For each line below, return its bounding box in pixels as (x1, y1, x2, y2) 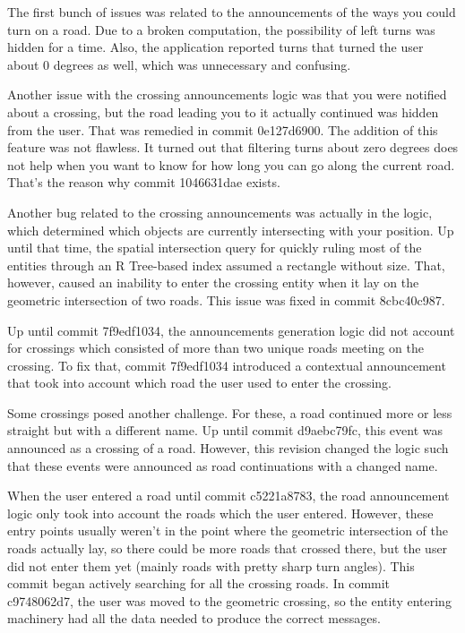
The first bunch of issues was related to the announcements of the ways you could (7, 3, 456, 21)
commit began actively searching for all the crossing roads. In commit (7, 574, 391, 593)
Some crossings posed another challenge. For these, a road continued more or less (7, 403, 452, 422)
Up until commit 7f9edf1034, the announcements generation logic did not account (7, 321, 455, 339)
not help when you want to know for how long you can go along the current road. (7, 155, 455, 174)
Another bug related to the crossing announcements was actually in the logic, (7, 202, 433, 221)
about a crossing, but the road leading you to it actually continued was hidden (7, 102, 439, 121)
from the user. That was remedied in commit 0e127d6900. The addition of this (7, 120, 438, 139)
